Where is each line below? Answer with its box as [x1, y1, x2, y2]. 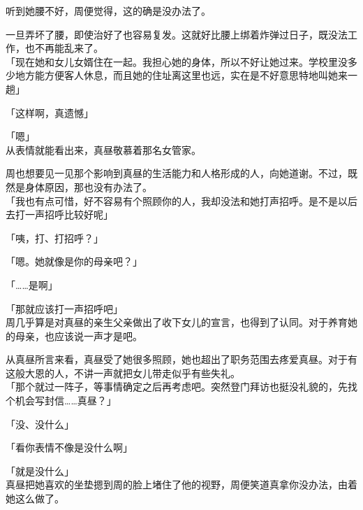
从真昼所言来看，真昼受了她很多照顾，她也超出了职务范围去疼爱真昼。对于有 [6, 352, 357, 367]
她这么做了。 [6, 491, 64, 506]
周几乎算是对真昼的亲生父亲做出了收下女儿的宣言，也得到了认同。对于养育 [6, 315, 348, 330]
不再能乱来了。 [34, 41, 103, 55]
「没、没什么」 [6, 416, 74, 431]
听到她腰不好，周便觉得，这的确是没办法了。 [6, 3, 211, 17]
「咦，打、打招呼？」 [6, 230, 103, 245]
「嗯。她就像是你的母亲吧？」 [6, 254, 142, 269]
